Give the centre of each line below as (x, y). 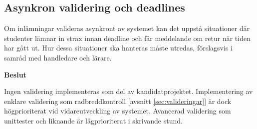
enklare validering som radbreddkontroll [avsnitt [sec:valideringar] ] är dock (118, 101)
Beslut (15, 74)
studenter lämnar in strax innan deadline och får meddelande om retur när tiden (127, 38)
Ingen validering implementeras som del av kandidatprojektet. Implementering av (128, 91)
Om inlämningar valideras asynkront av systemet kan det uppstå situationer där (127, 28)
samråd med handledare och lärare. (58, 57)
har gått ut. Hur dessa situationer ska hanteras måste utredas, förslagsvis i (118, 48)
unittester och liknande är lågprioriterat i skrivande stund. (93, 120)
